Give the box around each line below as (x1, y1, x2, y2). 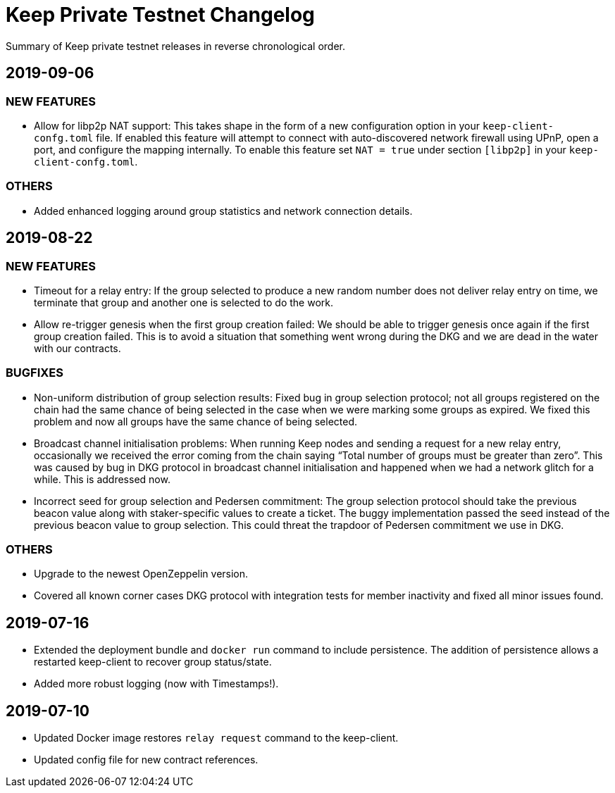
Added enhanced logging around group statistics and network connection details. (34, 204, 413, 217)
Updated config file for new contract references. (34, 754, 259, 766)
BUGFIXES (6, 366, 63, 380)
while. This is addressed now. (34, 473, 170, 485)
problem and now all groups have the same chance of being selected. (34, 415, 358, 427)
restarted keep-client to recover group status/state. (34, 656, 272, 668)
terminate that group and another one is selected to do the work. (34, 296, 334, 308)
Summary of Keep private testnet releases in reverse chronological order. (6, 39, 345, 52)
